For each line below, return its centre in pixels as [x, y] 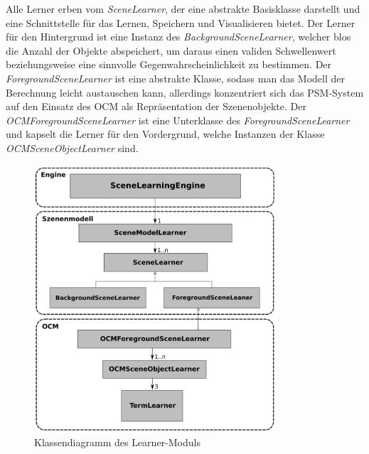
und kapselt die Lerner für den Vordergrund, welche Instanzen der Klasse [165, 134]
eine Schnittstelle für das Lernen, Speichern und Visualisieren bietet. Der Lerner [181, 22]
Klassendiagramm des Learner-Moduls [117, 442]
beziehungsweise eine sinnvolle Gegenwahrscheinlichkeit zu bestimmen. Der [169, 64]
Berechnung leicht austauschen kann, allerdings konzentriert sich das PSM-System [185, 92]
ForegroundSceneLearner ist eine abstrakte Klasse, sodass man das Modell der [175, 78]
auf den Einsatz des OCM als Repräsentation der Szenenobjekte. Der [156, 106]
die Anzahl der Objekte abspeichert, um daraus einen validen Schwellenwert [171, 50]
